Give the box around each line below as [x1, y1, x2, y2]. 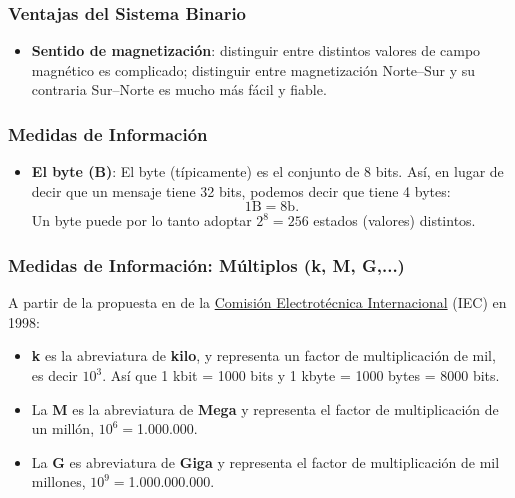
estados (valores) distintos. [313, 210, 476, 231]
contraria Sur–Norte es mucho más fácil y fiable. [31, 79, 327, 100]
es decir [31, 365, 78, 385]
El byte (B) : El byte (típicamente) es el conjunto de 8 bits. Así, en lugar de [31, 161, 504, 182]
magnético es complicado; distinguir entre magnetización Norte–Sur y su [31, 59, 476, 80]
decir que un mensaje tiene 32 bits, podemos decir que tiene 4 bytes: [31, 180, 451, 201]
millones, [31, 471, 86, 492]
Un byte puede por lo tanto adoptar [31, 210, 252, 231]
